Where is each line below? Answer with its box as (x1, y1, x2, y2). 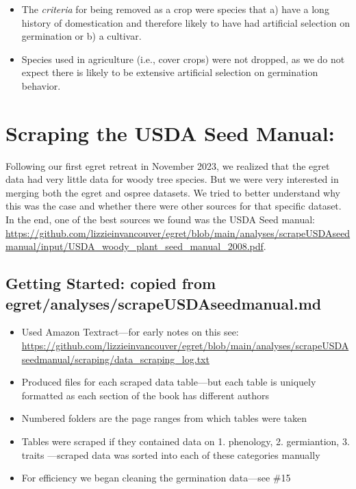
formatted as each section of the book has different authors (21, 388, 270, 402)
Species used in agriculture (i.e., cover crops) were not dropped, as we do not (21, 51, 345, 66)
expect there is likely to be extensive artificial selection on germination (21, 65, 318, 79)
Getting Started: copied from (5, 273, 216, 294)
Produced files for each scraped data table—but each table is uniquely (21, 375, 316, 389)
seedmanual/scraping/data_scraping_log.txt (21, 351, 209, 366)
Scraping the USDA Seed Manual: (5, 118, 335, 147)
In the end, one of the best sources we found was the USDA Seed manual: (5, 212, 316, 227)
